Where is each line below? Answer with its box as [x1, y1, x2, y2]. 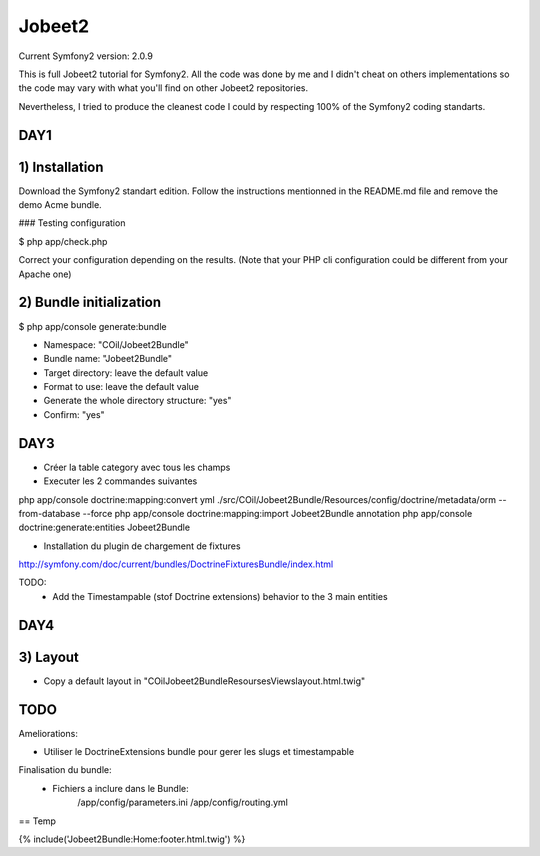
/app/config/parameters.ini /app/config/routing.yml [77, 796, 289, 809]
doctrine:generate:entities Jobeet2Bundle [18, 521, 190, 534]
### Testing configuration [18, 217, 126, 229]
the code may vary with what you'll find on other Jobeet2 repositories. [18, 82, 309, 94]
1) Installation [18, 158, 104, 175]
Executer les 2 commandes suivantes [43, 475, 198, 487]
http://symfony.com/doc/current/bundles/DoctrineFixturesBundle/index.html [18, 558, 334, 570]
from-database [18, 507, 81, 519]
